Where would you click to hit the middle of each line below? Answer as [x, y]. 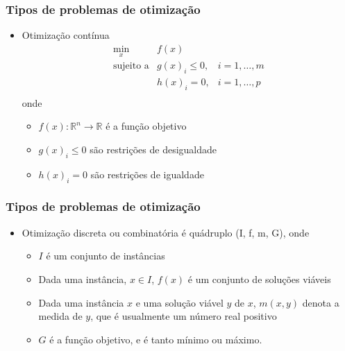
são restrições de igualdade [147, 174]
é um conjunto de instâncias [106, 256]
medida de [60, 316]
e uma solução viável [179, 302]
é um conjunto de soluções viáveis [259, 279]
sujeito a [131, 66]
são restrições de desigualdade [153, 149]
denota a [321, 302]
